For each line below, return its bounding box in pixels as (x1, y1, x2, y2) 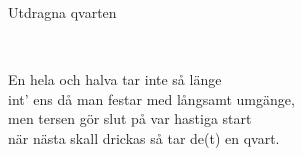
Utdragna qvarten (8, 2, 117, 22)
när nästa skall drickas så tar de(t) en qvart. (8, 127, 280, 148)
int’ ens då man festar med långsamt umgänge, (8, 88, 295, 109)
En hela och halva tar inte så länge (8, 69, 222, 90)
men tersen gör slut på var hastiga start (8, 108, 252, 129)
